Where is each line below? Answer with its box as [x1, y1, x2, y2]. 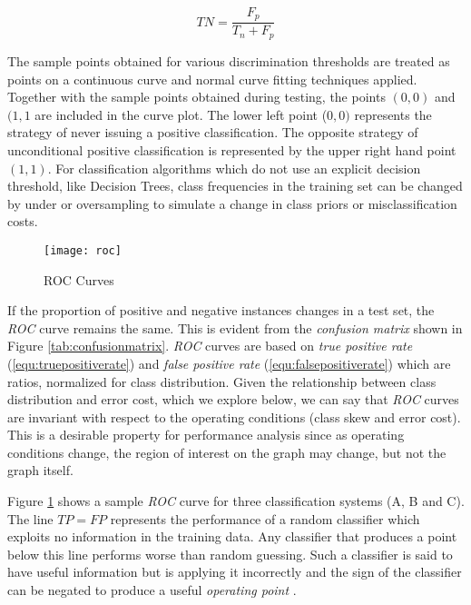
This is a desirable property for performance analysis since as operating [7, 425, 405, 444]
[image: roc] [44, 243, 122, 257]
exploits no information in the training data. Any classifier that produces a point [7, 527, 457, 546]
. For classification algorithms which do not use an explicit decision [47, 158, 421, 177]
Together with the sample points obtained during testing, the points [7, 87, 386, 106]
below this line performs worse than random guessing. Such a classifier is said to [7, 544, 453, 563]
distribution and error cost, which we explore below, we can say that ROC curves [7, 390, 459, 409]
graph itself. [7, 461, 74, 480]
